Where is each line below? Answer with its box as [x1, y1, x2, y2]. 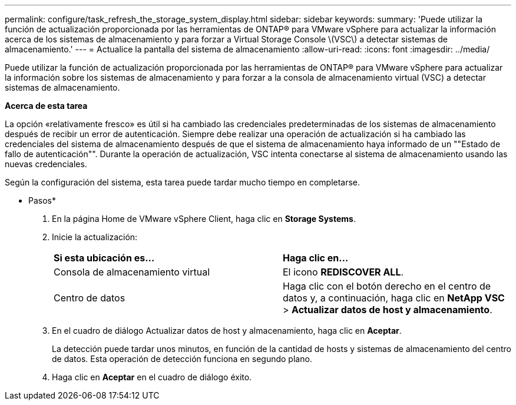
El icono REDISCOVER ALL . [283, 266, 404, 278]
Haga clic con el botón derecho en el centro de [283, 280, 491, 292]
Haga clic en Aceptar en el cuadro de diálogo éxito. [52, 372, 252, 382]
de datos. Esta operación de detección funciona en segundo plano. [52, 354, 312, 364]
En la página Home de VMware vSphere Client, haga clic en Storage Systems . [52, 214, 356, 224]
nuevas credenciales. [5, 159, 87, 169]
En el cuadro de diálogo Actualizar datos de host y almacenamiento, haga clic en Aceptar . [52, 326, 402, 336]
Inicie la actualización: [52, 232, 138, 242]
